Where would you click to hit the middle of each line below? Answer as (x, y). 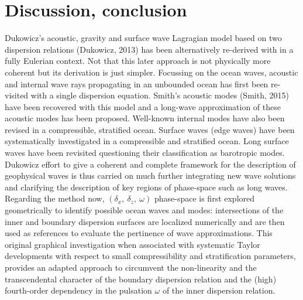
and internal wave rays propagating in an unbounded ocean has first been (137, 83)
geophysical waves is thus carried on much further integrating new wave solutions (150, 175)
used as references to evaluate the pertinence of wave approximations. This (139, 233)
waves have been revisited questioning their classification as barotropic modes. (145, 153)
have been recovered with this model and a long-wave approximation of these (143, 106)
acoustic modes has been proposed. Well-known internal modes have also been (145, 118)
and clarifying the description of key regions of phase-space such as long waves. (146, 187)
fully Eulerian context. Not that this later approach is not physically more (138, 61)
